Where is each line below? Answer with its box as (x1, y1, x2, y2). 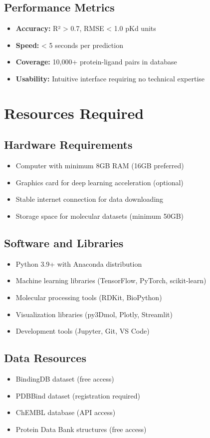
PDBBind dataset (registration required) (15, 390, 141, 401)
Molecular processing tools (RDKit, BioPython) (15, 292, 162, 302)
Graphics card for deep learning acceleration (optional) (15, 177, 184, 187)
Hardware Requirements (4, 137, 133, 152)
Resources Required (4, 102, 144, 123)
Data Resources (4, 350, 86, 366)
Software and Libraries (4, 235, 124, 250)
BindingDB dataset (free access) (15, 373, 114, 384)
